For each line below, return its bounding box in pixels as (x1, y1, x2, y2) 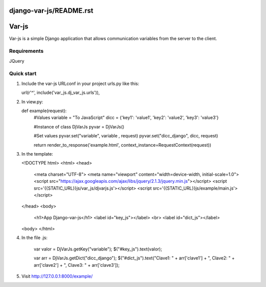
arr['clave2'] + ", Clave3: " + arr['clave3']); (33, 262, 120, 268)
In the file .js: (21, 235, 48, 241)
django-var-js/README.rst (9, 6, 94, 15)
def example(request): (21, 108, 67, 114)
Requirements (9, 47, 44, 54)
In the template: (21, 151, 54, 157)
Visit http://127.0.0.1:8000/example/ (21, 273, 93, 279)
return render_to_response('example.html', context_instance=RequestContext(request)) (33, 142, 211, 148)
